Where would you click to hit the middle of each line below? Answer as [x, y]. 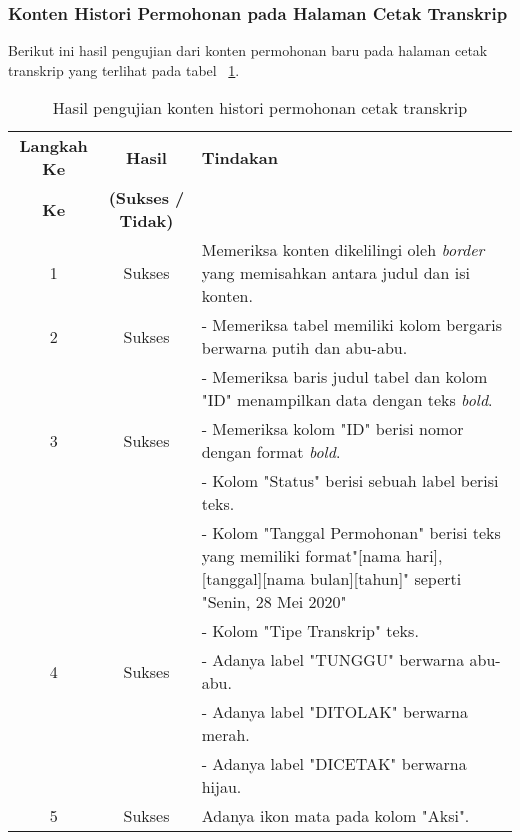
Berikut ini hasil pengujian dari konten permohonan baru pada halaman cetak [248, 50]
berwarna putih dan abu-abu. [304, 348]
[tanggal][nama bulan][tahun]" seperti [331, 579]
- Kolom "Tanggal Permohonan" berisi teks [351, 533]
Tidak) [146, 221]
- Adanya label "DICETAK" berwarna [334, 764]
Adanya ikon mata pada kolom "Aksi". [335, 816]
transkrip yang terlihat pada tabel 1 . [124, 69]
